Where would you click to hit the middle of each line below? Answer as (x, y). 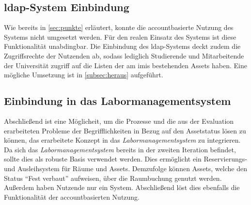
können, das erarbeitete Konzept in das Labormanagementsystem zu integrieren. (122, 140)
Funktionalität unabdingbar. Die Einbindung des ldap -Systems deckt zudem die (122, 46)
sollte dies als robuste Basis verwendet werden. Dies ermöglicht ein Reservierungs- (125, 159)
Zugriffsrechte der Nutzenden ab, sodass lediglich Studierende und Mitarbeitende (124, 55)
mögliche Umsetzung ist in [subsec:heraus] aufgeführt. (84, 75)
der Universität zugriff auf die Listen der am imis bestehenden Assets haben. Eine (125, 65)
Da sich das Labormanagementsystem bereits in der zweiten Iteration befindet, (120, 149)
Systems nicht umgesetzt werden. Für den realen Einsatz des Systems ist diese (120, 37)
